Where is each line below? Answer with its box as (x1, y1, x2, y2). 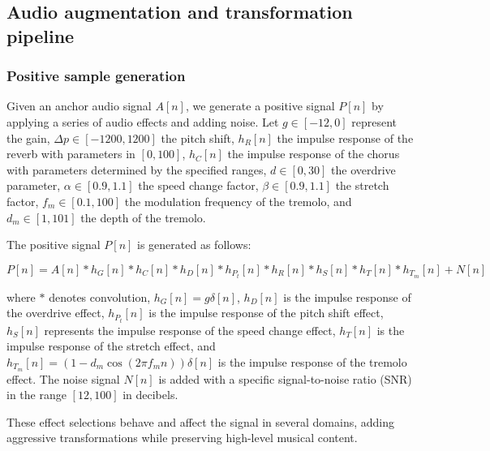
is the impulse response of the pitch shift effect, (148, 304, 384, 321)
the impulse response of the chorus (227, 145, 400, 162)
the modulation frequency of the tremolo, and (124, 192, 352, 209)
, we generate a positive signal (185, 97, 335, 114)
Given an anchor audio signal (6, 97, 152, 114)
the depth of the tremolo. (80, 208, 206, 225)
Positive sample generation (6, 66, 186, 86)
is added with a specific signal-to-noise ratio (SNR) (158, 370, 412, 387)
